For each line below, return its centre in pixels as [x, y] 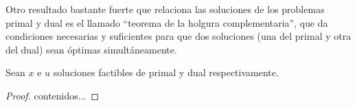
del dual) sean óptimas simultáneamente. [91, 49]
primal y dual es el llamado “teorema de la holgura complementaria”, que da [167, 22]
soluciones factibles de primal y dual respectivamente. [166, 72]
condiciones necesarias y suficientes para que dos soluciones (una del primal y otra [178, 36]
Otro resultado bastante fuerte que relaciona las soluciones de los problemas [165, 9]
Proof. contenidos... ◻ [53, 95]
